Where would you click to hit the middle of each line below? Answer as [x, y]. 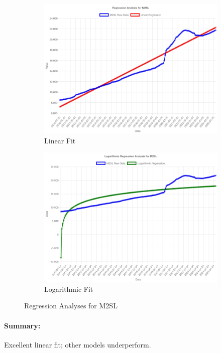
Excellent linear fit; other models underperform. [78, 344]
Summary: [22, 325]
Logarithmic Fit [69, 289]
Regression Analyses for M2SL [71, 306]
